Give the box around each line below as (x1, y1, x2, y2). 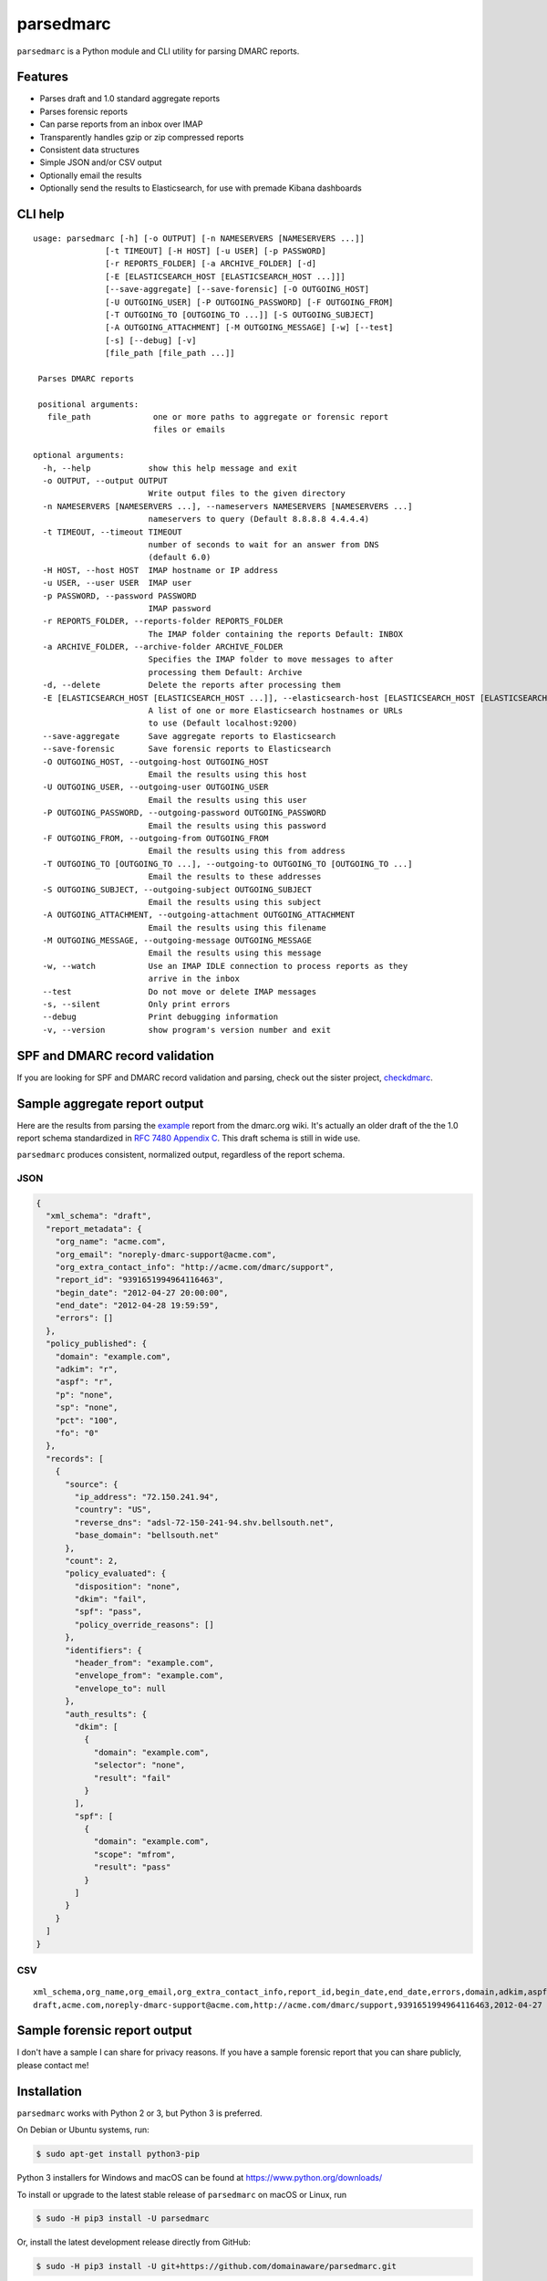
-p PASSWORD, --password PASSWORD (42, 590, 197, 601)
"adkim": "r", (55, 1364, 119, 1375)
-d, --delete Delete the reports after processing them (42, 680, 341, 691)
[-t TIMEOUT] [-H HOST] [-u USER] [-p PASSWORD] (105, 245, 327, 255)
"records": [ (46, 1453, 104, 1463)
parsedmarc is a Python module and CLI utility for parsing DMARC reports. (16, 46, 300, 57)
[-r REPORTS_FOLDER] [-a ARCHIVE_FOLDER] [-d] (105, 258, 317, 269)
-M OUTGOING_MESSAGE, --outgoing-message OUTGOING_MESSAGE (42, 935, 312, 946)
